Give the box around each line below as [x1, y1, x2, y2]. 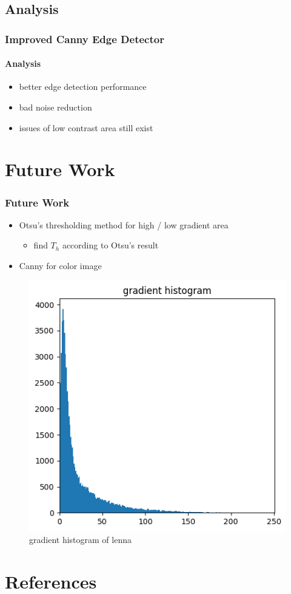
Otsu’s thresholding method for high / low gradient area [19, 218, 229, 231]
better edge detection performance [19, 80, 147, 93]
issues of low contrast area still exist [19, 121, 153, 134]
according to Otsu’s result [62, 239, 159, 251]
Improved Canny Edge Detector [5, 31, 164, 46]
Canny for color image [19, 259, 102, 271]
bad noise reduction [19, 101, 92, 114]
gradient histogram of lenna [29, 533, 132, 546]
